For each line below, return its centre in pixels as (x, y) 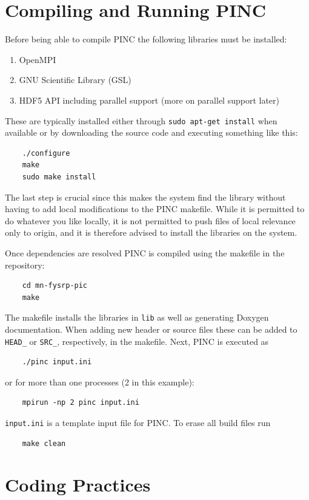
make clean (44, 443)
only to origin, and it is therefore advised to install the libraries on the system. (151, 232)
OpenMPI (38, 59)
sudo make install (59, 177)
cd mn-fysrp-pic (55, 286)
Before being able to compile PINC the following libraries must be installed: (146, 39)
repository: (25, 265)
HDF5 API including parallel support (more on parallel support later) (149, 100)
